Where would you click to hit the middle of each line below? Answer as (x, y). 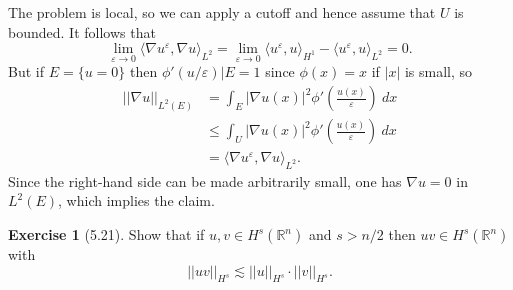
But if (26, 71)
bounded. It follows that (82, 31)
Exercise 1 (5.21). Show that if (106, 234)
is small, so (438, 71)
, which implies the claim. (136, 200)
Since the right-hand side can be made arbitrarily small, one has (205, 180)
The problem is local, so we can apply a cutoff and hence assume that (222, 12)
